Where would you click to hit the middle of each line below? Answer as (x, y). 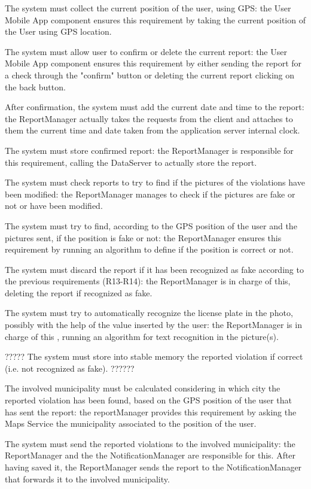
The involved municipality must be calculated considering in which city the (143, 388)
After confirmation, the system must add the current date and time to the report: (155, 107)
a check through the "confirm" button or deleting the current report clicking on (150, 75)
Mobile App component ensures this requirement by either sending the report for (153, 63)
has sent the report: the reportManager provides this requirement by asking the (151, 411)
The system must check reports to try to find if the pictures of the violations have (155, 182)
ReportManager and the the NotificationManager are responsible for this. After (150, 455)
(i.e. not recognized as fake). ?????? (70, 368)
